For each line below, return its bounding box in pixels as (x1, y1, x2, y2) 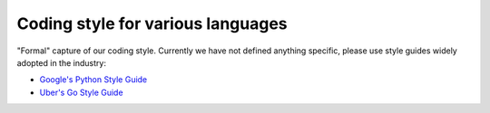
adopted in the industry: (16, 57, 106, 68)
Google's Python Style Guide (39, 74, 148, 85)
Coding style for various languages (16, 14, 288, 33)
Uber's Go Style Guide (39, 87, 123, 98)
